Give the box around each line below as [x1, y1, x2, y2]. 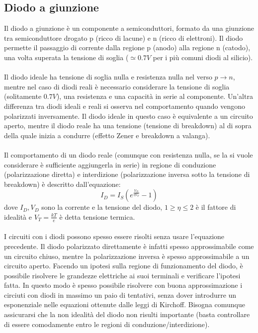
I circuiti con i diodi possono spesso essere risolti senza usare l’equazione [4, 231, 225, 242]
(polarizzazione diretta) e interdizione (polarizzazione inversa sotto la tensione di [4, 169, 250, 179]
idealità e [4, 211, 32, 222]
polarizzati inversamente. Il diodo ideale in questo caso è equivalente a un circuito [4, 110, 253, 121]
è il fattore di [195, 202, 236, 212]
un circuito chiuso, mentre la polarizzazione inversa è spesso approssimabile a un [4, 250, 250, 261]
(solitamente [4, 91, 42, 101]
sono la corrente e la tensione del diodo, [41, 202, 163, 212]
